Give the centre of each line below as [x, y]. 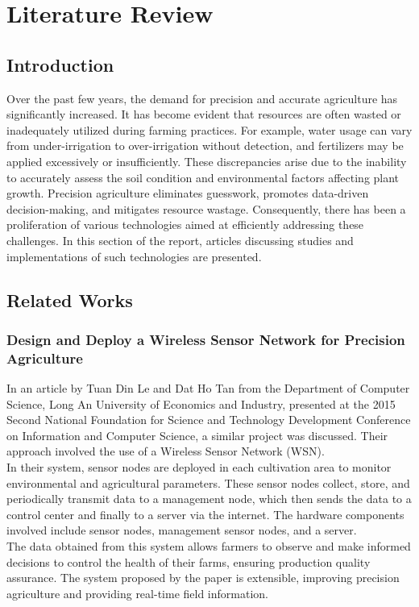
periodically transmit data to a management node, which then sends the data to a [209, 499]
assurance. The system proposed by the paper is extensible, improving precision [203, 578]
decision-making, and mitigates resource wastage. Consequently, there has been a [206, 208]
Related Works [70, 299]
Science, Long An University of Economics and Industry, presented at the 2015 [201, 403]
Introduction [60, 64]
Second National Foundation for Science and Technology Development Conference [209, 420]
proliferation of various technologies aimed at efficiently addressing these [185, 225]
